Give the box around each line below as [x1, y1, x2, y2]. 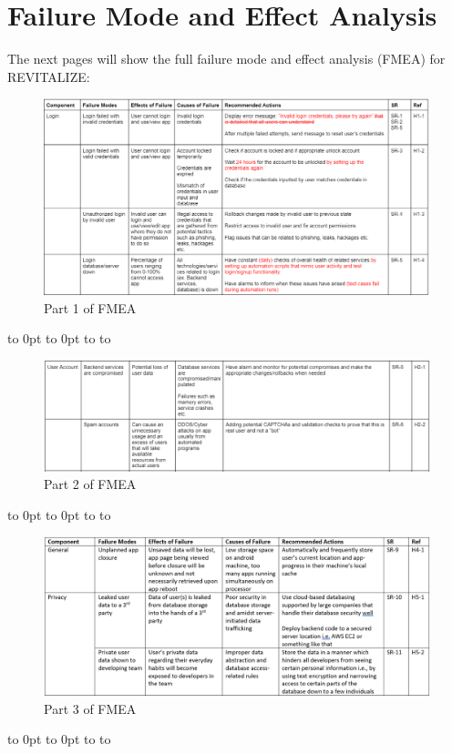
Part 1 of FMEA [44, 298, 137, 317]
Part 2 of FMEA [44, 474, 137, 494]
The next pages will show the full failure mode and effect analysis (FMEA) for [7, 49, 446, 68]
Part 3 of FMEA [44, 698, 137, 718]
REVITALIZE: [7, 66, 90, 86]
